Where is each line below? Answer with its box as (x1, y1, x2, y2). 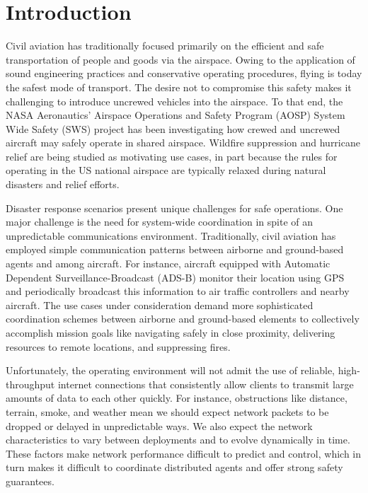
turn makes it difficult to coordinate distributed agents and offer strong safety (6, 460, 343, 475)
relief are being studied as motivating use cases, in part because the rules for (6, 149, 338, 163)
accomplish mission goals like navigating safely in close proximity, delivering (6, 325, 335, 340)
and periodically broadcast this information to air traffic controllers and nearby (6, 284, 350, 298)
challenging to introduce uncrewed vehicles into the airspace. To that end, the (6, 93, 343, 108)
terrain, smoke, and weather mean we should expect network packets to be (6, 404, 329, 419)
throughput (6, 376, 55, 391)
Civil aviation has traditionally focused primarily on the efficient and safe (6, 38, 324, 53)
